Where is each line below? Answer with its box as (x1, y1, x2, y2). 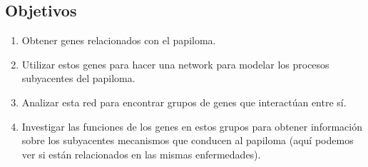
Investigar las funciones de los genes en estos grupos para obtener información (21, 118, 362, 133)
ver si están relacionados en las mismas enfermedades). (21, 146, 261, 161)
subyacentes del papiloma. (21, 71, 136, 86)
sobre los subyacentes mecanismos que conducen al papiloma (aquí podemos (21, 133, 354, 148)
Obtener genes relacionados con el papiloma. (21, 33, 216, 48)
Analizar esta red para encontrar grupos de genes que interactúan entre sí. (21, 94, 347, 109)
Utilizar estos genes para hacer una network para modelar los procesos (21, 56, 329, 71)
